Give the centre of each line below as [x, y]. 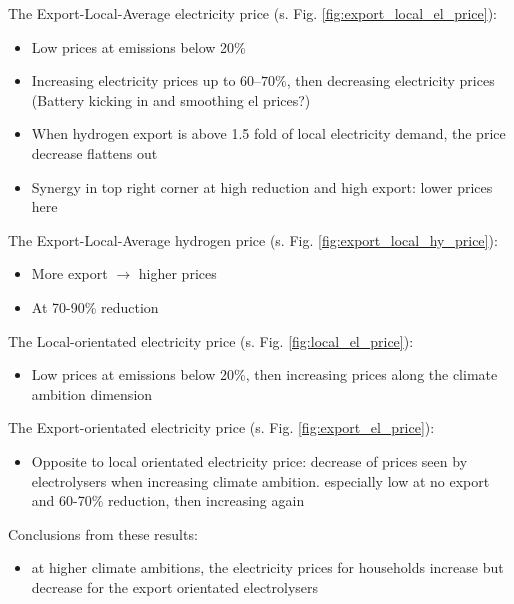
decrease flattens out [94, 152]
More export [69, 273]
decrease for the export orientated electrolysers [175, 586]
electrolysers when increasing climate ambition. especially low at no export [260, 480]
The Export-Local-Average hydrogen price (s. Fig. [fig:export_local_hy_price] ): [253, 239]
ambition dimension [92, 393]
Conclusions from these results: [103, 533]
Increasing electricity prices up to [133, 80]
